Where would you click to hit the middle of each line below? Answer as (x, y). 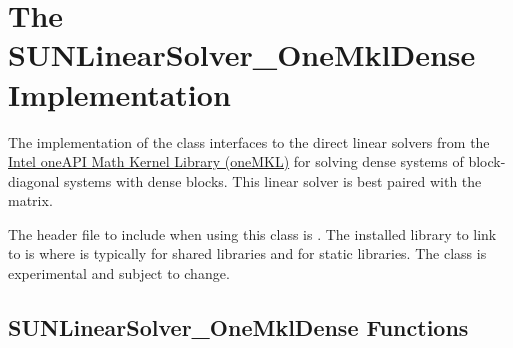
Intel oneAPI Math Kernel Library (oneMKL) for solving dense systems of (236, 161)
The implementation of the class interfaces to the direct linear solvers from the (249, 141)
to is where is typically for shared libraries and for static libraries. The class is (247, 253)
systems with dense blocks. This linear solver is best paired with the (273, 180)
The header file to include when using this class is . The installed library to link (252, 233)
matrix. (30, 200)
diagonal (34, 180)
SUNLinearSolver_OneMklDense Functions (238, 327)
